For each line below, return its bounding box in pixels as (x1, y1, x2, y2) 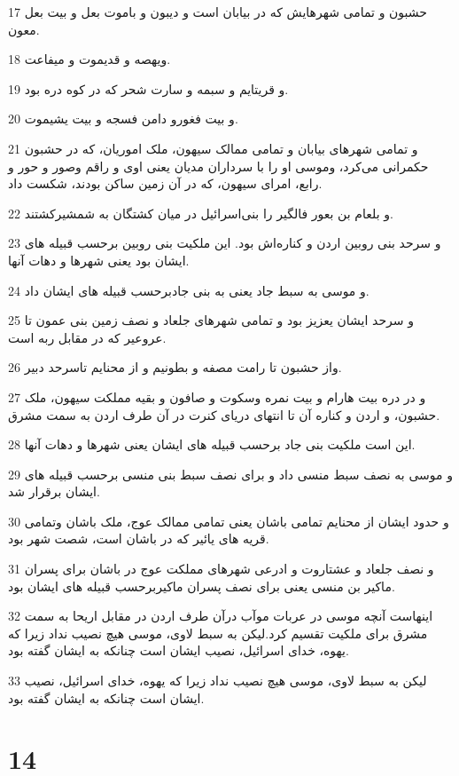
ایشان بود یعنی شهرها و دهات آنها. (8, 250, 190, 269)
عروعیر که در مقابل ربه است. (8, 328, 167, 346)
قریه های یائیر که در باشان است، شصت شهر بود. (8, 529, 269, 548)
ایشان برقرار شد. (8, 482, 100, 501)
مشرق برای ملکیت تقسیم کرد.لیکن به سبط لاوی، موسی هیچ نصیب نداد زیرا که (8, 623, 428, 642)
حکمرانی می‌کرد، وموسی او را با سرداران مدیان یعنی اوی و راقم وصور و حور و (8, 156, 429, 175)
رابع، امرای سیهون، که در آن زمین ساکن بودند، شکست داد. (8, 174, 323, 193)
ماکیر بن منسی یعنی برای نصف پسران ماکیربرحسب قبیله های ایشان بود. (8, 576, 395, 595)
